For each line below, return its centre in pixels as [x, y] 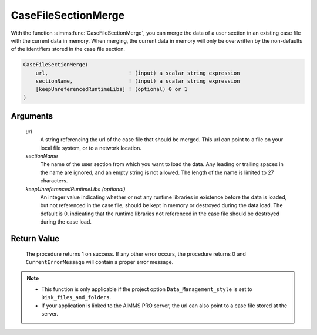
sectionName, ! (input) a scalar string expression [138, 81]
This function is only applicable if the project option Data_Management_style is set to [147, 289]
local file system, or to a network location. [91, 148]
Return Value [35, 238]
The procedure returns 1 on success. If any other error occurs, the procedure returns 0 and [136, 254]
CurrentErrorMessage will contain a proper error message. [100, 262]
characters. [54, 181]
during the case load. [66, 222]
